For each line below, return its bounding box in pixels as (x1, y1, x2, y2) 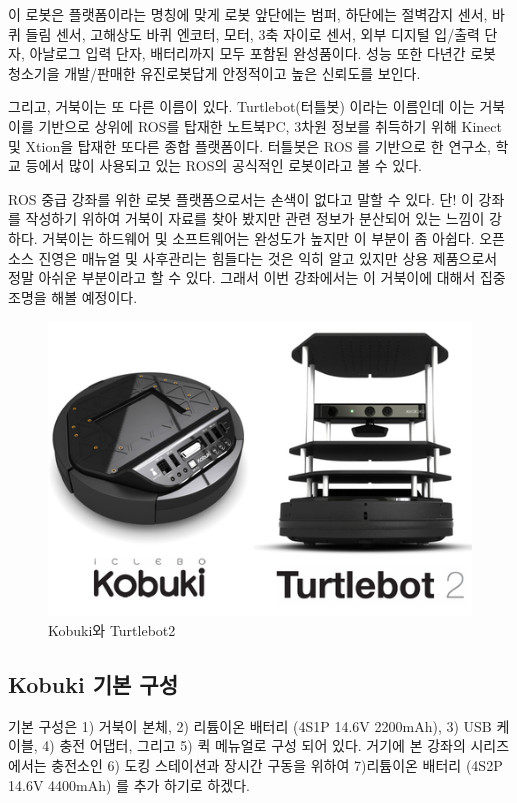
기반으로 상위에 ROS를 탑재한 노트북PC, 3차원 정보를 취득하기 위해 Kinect (38, 115, 502, 136)
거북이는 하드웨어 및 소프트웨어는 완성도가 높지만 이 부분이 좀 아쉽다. (42, 227, 475, 248)
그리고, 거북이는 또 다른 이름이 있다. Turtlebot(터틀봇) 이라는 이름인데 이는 (8, 96, 475, 117)
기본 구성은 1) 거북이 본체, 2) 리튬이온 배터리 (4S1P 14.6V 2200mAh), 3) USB (8, 715, 492, 736)
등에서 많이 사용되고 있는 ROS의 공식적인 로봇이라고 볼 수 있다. (25, 155, 422, 176)
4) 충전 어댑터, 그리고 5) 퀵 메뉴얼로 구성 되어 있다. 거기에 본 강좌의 (42, 735, 466, 756)
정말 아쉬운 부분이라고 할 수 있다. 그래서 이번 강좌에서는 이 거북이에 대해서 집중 (8, 267, 506, 288)
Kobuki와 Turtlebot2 (48, 619, 176, 640)
